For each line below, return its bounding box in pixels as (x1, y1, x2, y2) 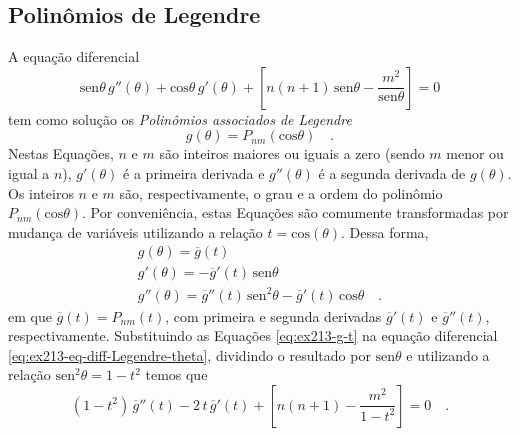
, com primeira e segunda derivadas (165, 305, 382, 326)
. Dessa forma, (341, 221, 429, 242)
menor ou (446, 143, 504, 164)
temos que (145, 364, 208, 385)
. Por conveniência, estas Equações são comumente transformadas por (82, 202, 509, 223)
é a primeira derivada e (123, 162, 265, 183)
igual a (8, 162, 50, 183)
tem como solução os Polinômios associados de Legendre (8, 108, 352, 129)
